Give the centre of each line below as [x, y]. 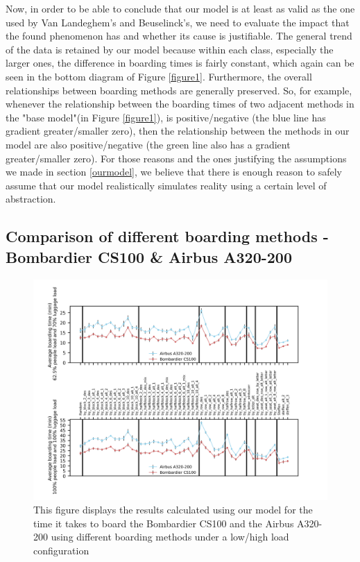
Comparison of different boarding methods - [167, 236]
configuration [61, 550]
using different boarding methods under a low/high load [170, 537]
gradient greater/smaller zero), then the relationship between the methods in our [178, 131]
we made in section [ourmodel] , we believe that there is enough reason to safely [174, 172]
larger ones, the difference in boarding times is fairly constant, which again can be [180, 63]
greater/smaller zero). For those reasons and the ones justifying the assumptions [176, 158]
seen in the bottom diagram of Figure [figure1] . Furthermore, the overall [159, 76]
